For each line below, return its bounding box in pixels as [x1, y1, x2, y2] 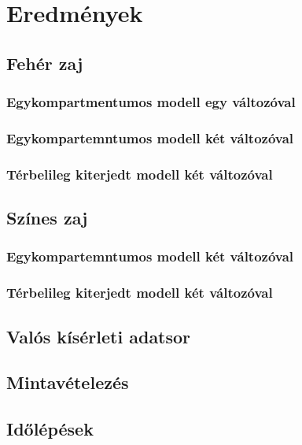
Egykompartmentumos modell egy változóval [6, 92, 296, 112]
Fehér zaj [6, 50, 83, 75]
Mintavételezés [6, 370, 129, 395]
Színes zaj [6, 206, 88, 230]
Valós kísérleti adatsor [6, 324, 191, 348]
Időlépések [6, 417, 94, 441]
